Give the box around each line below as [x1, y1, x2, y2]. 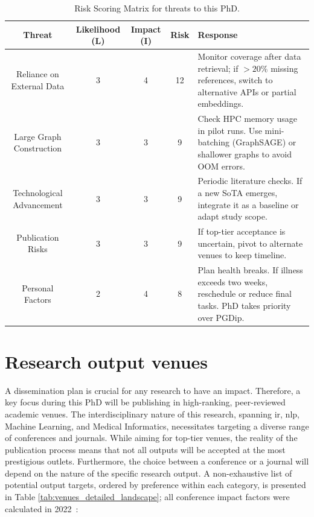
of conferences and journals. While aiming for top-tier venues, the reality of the [5, 431, 298, 444]
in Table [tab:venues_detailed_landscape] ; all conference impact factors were [5, 490, 290, 503]
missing [271, 62, 298, 74]
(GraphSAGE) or [232, 136, 296, 148]
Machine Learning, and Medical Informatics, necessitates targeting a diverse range [5, 419, 309, 432]
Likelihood [75, 22, 121, 35]
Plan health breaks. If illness [197, 264, 303, 276]
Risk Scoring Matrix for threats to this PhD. [74, 2, 240, 14]
